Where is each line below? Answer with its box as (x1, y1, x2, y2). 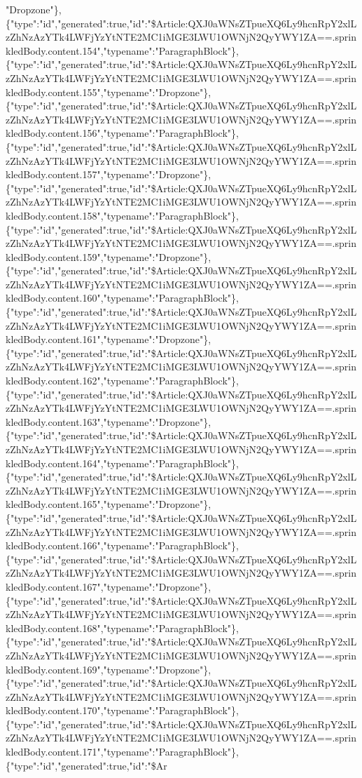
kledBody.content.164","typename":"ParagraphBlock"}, (6, 455, 239, 470)
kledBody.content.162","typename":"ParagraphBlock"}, (6, 373, 239, 388)
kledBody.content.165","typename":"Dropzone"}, (6, 497, 211, 511)
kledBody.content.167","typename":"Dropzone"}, (6, 579, 211, 593)
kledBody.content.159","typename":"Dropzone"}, (6, 249, 211, 264)
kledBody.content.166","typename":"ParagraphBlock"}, (6, 538, 239, 553)
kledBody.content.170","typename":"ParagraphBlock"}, (6, 703, 239, 718)
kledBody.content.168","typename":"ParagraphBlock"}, (6, 620, 239, 635)
